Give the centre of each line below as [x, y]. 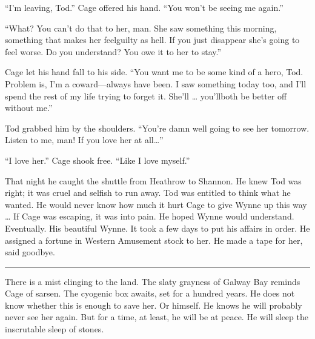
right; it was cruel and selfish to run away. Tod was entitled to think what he [148, 193]
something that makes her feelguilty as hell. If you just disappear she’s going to [152, 40]
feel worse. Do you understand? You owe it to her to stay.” [113, 51]
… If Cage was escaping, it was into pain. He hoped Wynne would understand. [150, 216]
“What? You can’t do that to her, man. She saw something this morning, [141, 28]
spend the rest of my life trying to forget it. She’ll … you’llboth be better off [146, 96]
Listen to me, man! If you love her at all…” [84, 140]
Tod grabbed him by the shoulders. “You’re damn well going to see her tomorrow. [157, 128]
